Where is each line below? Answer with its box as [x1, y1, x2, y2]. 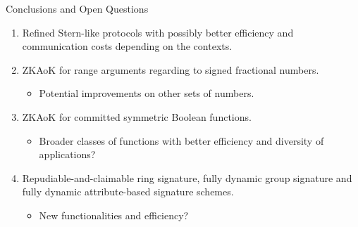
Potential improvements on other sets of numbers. [39, 86, 254, 100]
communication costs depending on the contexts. [22, 39, 233, 53]
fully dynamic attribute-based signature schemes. [22, 184, 234, 199]
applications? [39, 147, 96, 162]
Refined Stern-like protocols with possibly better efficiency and [22, 25, 294, 39]
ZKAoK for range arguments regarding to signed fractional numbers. [22, 62, 319, 77]
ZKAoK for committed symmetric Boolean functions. [22, 109, 252, 124]
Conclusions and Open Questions [6, 1, 149, 15]
